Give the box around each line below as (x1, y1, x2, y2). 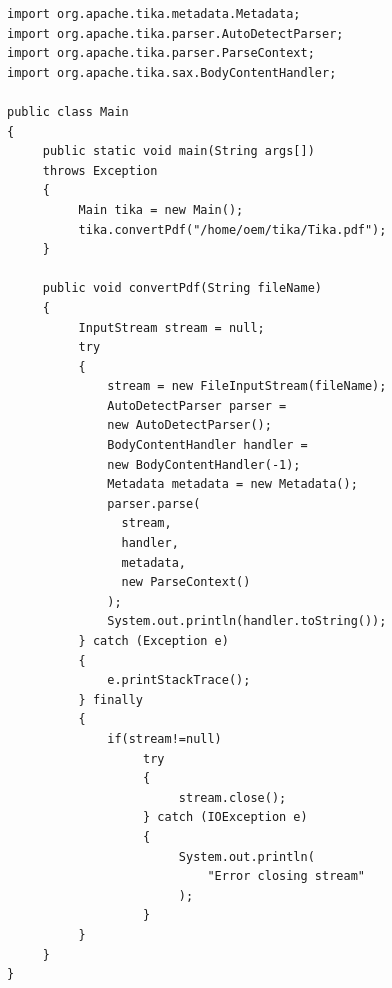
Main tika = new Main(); (78, 202, 244, 217)
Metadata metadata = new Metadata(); (107, 477, 358, 492)
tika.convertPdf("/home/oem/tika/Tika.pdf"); (78, 222, 387, 237)
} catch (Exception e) (78, 634, 229, 648)
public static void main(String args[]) (42, 144, 315, 159)
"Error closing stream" (207, 869, 365, 884)
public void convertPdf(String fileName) (42, 281, 322, 296)
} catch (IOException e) (143, 810, 308, 825)
